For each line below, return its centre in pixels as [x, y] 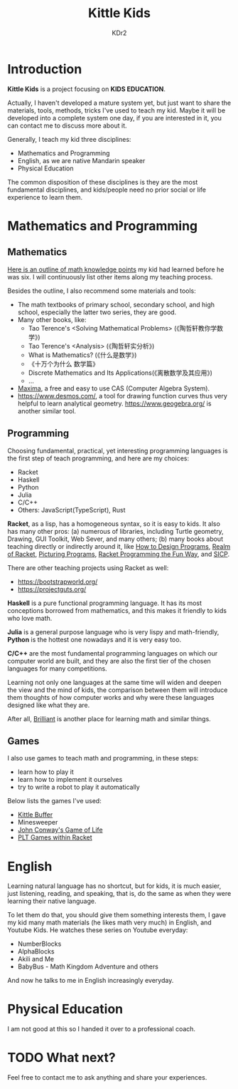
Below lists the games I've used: [54, 801]
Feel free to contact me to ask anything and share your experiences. [107, 1078]
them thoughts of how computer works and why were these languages [111, 697]
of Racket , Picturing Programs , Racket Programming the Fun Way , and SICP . [118, 554]
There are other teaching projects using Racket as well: [88, 567]
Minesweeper [38, 822]
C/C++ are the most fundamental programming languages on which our [113, 653]
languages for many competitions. [58, 669]
